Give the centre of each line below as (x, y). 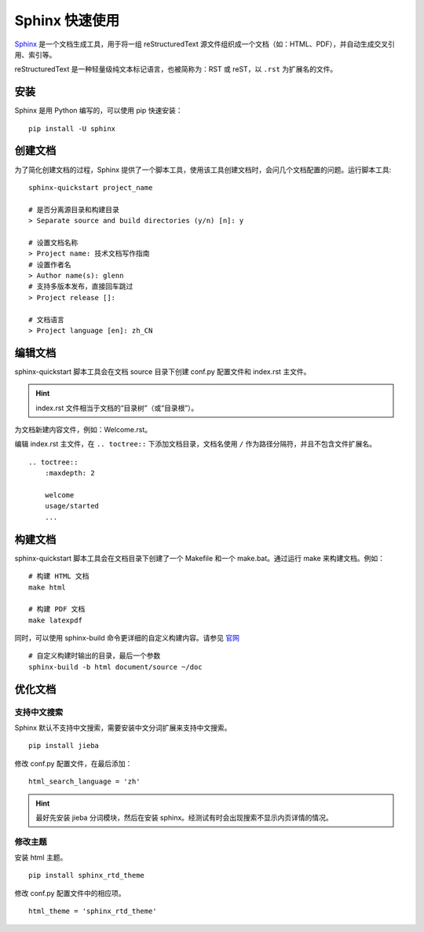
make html (47, 587)
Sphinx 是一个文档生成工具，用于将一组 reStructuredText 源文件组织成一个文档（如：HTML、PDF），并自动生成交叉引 (205, 44)
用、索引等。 (35, 54)
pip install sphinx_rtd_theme (87, 875)
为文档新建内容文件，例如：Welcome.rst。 (83, 430)
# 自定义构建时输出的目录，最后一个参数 (95, 656)
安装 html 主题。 (41, 857)
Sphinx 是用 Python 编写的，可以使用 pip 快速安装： (99, 111)
